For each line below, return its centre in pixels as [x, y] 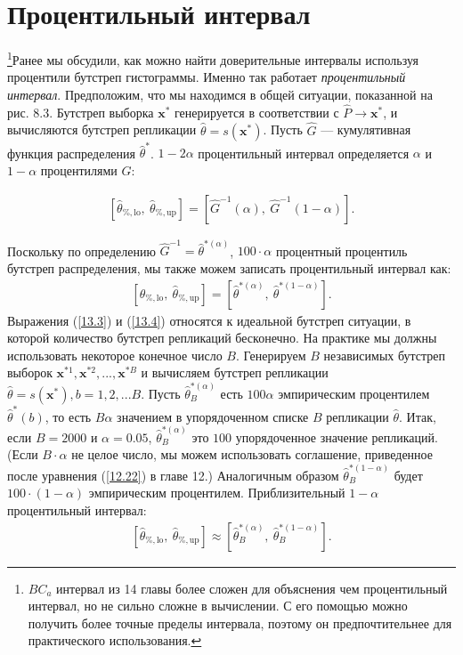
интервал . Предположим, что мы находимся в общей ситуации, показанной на [220, 94]
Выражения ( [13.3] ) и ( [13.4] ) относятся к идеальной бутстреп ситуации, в [209, 320]
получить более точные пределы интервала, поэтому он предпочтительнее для [240, 623]
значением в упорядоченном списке [213, 416]
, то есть [68, 416]
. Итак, [417, 416]
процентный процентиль [341, 251]
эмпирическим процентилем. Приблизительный [217, 493]
